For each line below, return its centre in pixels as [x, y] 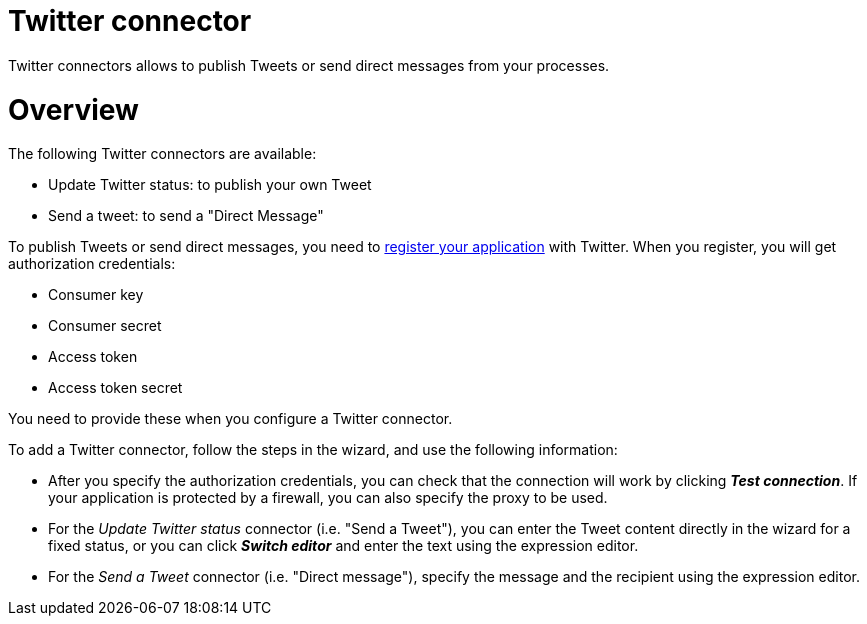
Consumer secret [105, 326]
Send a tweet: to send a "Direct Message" [186, 216]
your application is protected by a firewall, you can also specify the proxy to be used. [328, 498]
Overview [73, 109]
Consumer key [96, 295]
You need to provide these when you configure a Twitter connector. [230, 419]
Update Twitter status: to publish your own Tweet [210, 185]
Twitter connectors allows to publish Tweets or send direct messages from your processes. [309, 65]
